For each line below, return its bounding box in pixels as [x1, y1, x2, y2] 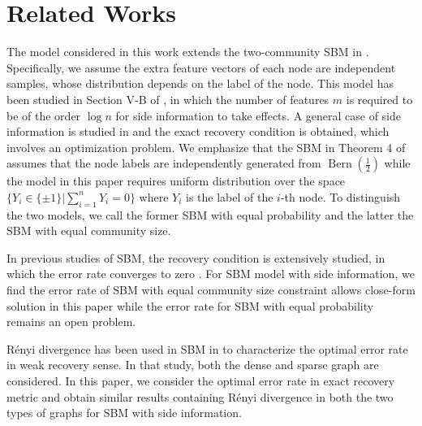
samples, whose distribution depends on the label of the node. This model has [6, 75, 394, 92]
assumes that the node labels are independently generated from [6, 154, 321, 172]
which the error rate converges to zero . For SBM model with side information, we [6, 265, 415, 282]
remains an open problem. [6, 313, 136, 330]
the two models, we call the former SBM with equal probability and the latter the [6, 206, 414, 223]
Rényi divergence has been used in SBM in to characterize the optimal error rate [6, 340, 408, 357]
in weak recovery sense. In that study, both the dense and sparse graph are [6, 356, 379, 373]
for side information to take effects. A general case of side [115, 106, 402, 124]
